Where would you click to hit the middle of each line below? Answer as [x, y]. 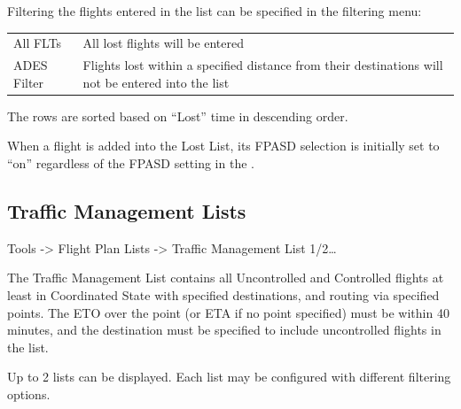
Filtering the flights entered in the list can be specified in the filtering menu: [215, 11]
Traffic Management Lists [127, 211]
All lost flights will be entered [164, 43]
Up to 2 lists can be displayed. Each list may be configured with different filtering [229, 377]
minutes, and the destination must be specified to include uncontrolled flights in [224, 330]
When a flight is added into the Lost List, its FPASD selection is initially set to [223, 146]
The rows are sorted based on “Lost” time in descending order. [178, 116]
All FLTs [38, 43]
